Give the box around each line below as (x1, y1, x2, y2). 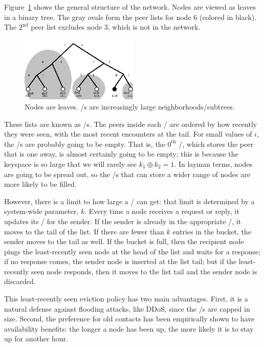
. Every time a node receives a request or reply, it (84, 206, 239, 216)
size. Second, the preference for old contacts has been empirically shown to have (4, 313, 255, 324)
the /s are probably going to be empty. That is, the (4, 138, 165, 149)
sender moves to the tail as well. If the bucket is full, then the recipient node (4, 236, 244, 247)
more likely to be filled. (4, 179, 77, 189)
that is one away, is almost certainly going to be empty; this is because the (4, 148, 238, 159)
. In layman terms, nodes (174, 158, 253, 169)
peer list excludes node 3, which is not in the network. (31, 21, 201, 32)
